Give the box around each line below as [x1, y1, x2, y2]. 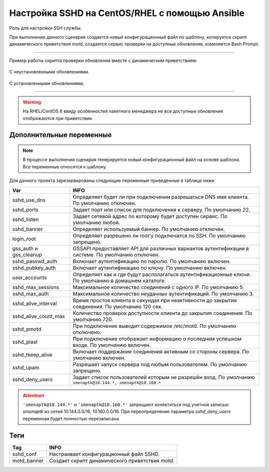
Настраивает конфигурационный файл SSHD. [49, 450, 160, 457]
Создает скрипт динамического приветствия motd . [49, 457, 174, 464]
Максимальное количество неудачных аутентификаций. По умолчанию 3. [72, 290, 254, 297]
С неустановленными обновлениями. [9, 69, 89, 75]
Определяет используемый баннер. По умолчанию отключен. [72, 225, 225, 232]
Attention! [22, 392, 44, 398]
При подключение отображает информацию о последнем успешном [72, 335, 242, 342]
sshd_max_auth [12, 290, 49, 297]
